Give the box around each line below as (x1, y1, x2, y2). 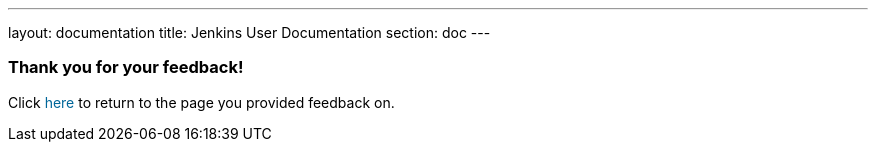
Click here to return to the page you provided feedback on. (8, 93, 395, 111)
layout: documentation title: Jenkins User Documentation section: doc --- (8, 24, 491, 41)
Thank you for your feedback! (8, 57, 244, 78)
